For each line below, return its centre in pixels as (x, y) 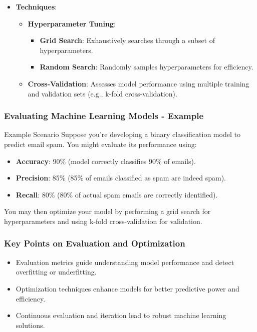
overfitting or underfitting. (56, 272)
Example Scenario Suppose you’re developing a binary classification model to (122, 134)
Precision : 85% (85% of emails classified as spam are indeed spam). (121, 178)
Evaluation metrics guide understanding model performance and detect (125, 262)
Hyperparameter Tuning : (72, 23)
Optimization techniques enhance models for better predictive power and (127, 288)
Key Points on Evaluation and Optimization (95, 243)
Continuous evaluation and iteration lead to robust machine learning (121, 315)
